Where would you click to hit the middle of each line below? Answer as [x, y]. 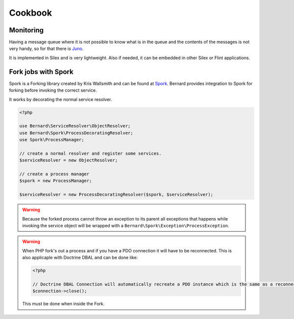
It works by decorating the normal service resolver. [61, 99]
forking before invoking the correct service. [53, 90]
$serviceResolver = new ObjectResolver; [68, 160]
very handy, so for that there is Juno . [46, 49]
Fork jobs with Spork [41, 72]
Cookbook [31, 13]
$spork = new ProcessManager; [56, 181]
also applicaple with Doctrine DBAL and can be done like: [80, 258]
